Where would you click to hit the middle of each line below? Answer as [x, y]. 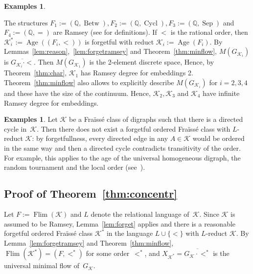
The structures [26, 22]
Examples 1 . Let [31, 119]
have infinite [221, 93]
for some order [108, 253]
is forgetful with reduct [119, 41]
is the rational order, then [209, 32]
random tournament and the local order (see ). [75, 167]
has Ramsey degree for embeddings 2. [137, 73]
